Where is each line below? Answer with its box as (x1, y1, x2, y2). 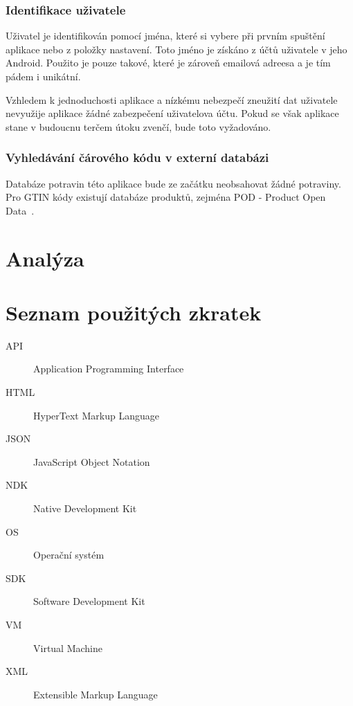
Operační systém (33, 547, 105, 562)
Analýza (6, 244, 84, 272)
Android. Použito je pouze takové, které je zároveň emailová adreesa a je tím (6, 55, 331, 70)
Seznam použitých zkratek (6, 298, 262, 326)
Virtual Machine (33, 640, 103, 655)
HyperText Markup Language (33, 408, 159, 422)
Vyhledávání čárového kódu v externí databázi (6, 149, 269, 166)
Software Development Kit (33, 594, 145, 608)
